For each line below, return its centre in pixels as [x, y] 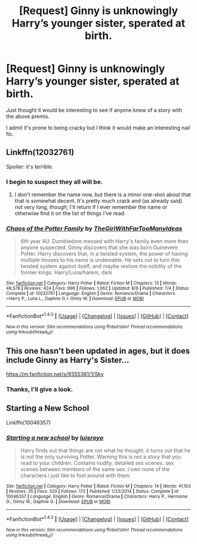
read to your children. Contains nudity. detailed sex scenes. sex [97, 463]
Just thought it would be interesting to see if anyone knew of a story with [94, 110]
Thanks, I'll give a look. [40, 389]
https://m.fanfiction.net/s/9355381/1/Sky [55, 374]
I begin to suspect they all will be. [55, 182]
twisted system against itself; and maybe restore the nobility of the [101, 266]
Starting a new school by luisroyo [55, 438]
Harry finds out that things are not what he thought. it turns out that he [105, 451]
